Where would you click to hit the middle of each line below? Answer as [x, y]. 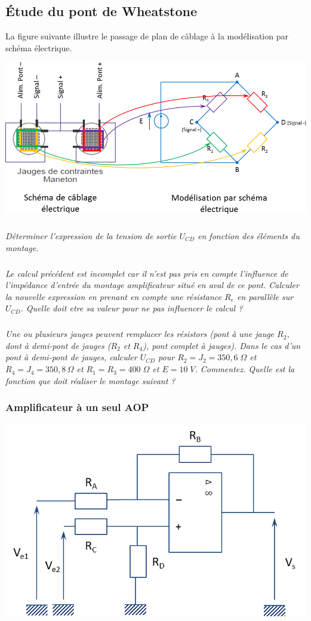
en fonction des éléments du [249, 235]
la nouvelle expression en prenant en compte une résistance [113, 296]
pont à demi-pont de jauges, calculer [71, 357]
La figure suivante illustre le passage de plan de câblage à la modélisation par [147, 36]
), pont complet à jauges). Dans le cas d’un [222, 345]
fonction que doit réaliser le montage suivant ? [90, 380]
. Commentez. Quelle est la [245, 369]
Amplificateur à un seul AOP [77, 407]
